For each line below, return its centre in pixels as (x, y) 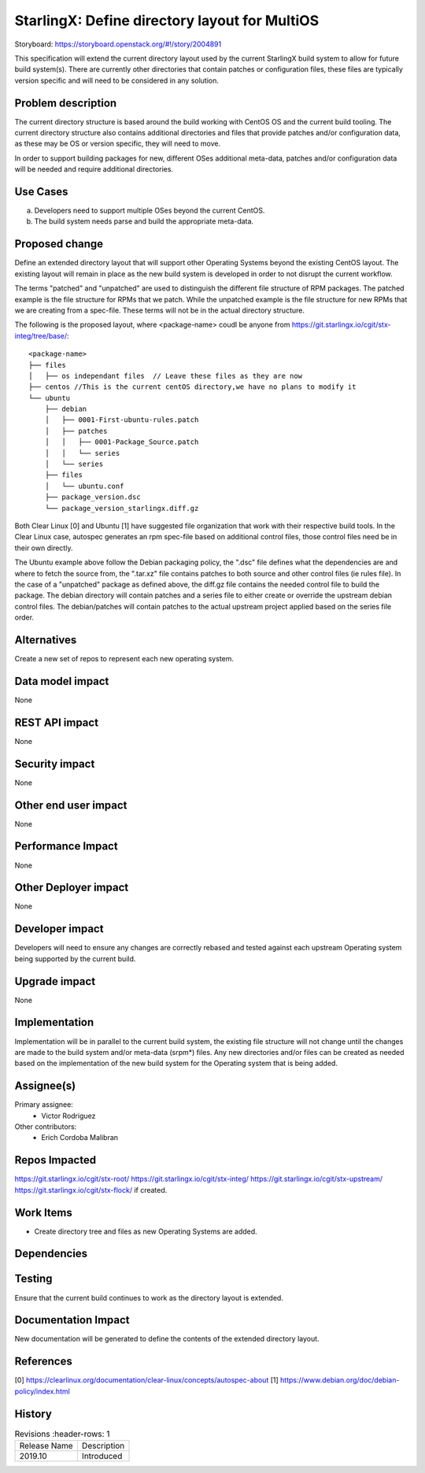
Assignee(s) (45, 1086)
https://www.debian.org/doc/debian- (340, 1380)
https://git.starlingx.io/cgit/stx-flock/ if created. (91, 1190)
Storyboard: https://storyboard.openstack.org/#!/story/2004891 (118, 44)
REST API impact (56, 722)
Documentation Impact (72, 1320)
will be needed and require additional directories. (94, 169)
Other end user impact (71, 805)
